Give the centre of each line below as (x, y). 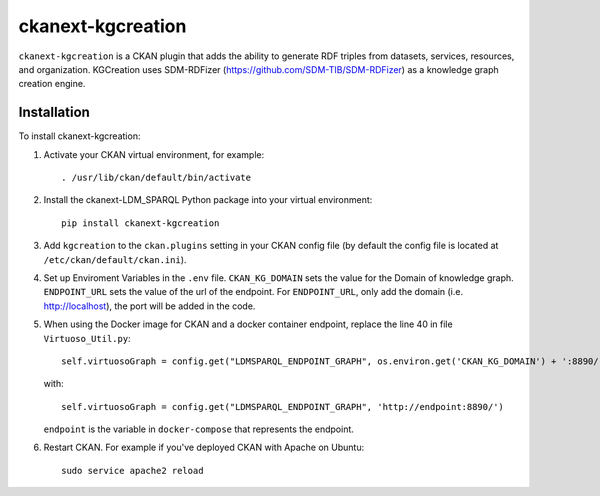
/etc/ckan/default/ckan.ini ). (115, 259)
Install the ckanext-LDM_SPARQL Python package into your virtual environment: (208, 200)
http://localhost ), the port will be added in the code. (149, 306)
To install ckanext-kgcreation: (79, 136)
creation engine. (52, 84)
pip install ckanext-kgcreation (140, 223)
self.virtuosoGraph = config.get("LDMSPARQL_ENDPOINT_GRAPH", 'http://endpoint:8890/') (283, 406)
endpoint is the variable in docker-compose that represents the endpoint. (199, 429)
